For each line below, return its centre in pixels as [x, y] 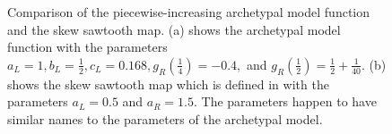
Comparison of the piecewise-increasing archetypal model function [189, 12]
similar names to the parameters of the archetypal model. [165, 118]
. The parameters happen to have [285, 101]
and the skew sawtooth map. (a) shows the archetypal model [174, 29]
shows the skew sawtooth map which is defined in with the [168, 84]
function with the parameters [87, 47]
